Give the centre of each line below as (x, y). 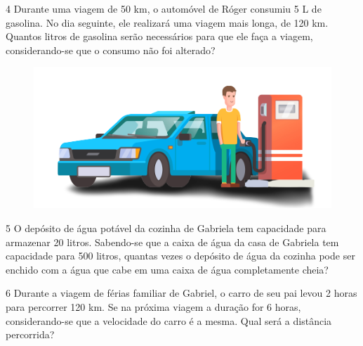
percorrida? (30, 334)
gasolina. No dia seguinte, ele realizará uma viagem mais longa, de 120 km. (167, 22)
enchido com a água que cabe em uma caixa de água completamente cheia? (167, 269)
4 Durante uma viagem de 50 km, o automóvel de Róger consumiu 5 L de (164, 8)
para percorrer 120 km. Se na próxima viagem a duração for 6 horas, (153, 306)
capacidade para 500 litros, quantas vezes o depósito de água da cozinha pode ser (180, 256)
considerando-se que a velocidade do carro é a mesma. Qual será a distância (169, 320)
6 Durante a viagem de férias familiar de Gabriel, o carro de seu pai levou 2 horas (181, 293)
